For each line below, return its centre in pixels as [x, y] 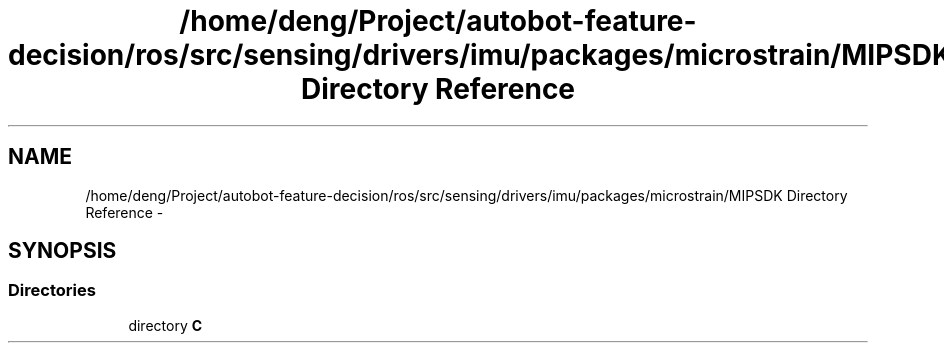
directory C [165, 325]
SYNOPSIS [62, 251]
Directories [52, 290]
